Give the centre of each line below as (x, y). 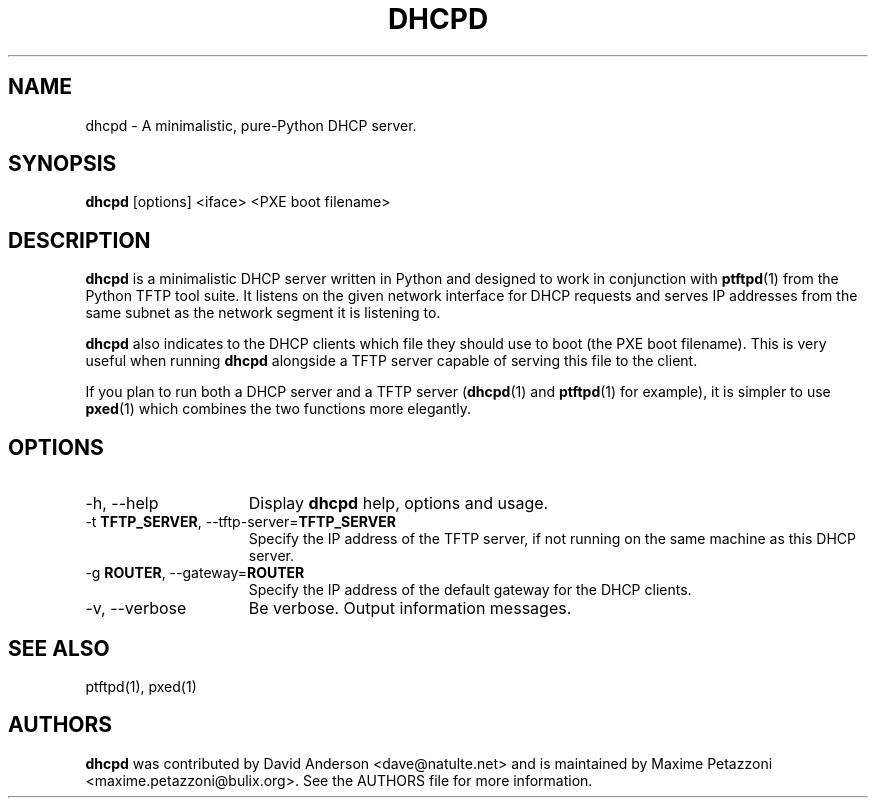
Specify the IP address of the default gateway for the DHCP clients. (470, 590)
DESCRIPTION (79, 240)
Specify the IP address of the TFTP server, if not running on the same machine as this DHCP (552, 539)
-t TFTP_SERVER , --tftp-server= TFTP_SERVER (240, 522)
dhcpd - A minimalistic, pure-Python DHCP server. (251, 125)
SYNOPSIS (62, 164)
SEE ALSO (59, 648)
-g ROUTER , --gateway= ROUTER (195, 573)
